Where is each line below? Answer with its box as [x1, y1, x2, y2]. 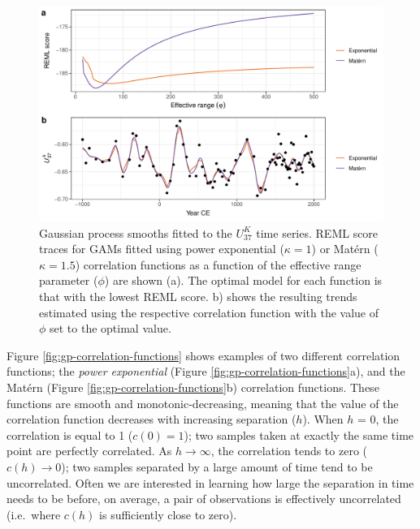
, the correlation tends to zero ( [210, 442, 368, 459]
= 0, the [357, 411, 399, 428]
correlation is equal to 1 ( [6, 426, 133, 443]
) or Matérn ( [311, 240, 379, 257]
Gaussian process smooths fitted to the [39, 224, 232, 241]
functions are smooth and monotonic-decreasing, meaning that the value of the [6, 394, 399, 411]
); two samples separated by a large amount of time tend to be [61, 458, 373, 475]
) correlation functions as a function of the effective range [75, 256, 362, 273]
